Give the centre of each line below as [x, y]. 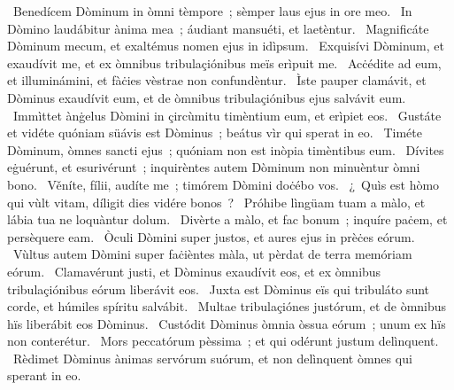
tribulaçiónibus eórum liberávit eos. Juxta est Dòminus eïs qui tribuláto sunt [219, 289]
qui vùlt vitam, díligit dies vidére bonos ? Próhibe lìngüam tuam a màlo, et [216, 202]
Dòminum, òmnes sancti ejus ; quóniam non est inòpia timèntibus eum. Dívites [226, 149]
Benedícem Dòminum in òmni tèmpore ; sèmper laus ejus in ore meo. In [212, 11]
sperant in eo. [44, 375]
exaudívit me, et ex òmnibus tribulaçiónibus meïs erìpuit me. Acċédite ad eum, [224, 62]
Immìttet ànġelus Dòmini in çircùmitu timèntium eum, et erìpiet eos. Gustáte [227, 115]
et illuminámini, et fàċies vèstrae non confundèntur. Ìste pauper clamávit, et [217, 80]
